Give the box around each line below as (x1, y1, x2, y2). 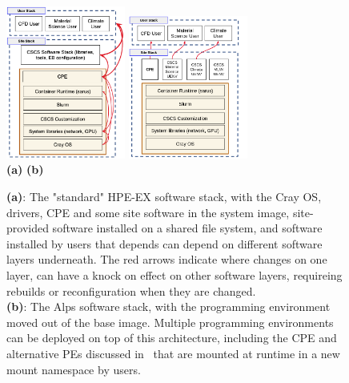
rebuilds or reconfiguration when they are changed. (6, 282, 256, 299)
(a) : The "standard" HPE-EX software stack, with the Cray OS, (6, 188, 322, 205)
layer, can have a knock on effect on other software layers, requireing (6, 266, 343, 283)
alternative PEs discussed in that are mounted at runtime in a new (6, 345, 340, 361)
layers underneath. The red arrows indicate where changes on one (6, 251, 327, 268)
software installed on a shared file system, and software (52, 220, 323, 236)
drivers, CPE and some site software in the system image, (6, 204, 290, 220)
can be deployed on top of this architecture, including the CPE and (6, 329, 337, 346)
